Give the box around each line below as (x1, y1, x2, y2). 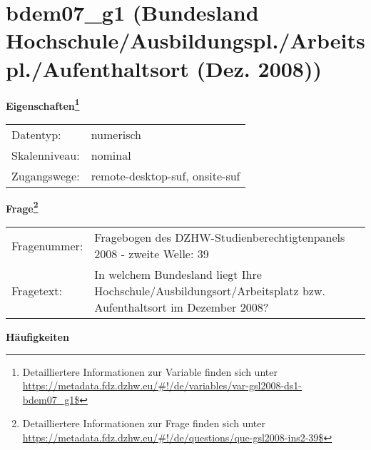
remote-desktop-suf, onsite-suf (91, 167, 240, 184)
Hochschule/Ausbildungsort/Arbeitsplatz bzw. (94, 282, 325, 299)
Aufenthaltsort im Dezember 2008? (94, 299, 269, 315)
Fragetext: (11, 282, 62, 299)
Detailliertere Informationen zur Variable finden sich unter (22, 364, 278, 379)
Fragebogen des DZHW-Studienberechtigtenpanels (94, 229, 345, 245)
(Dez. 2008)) (196, 53, 322, 83)
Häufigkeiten (6, 329, 69, 344)
